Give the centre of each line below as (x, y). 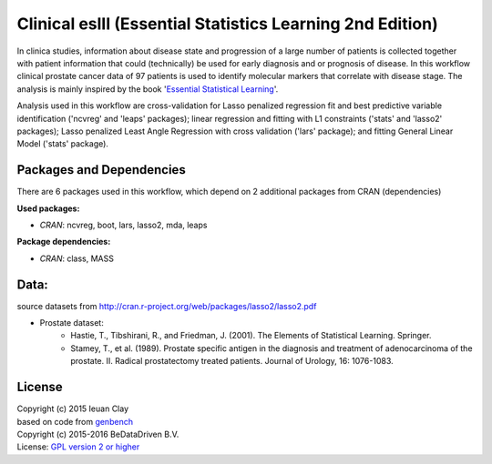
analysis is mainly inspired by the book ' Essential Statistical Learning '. (148, 89)
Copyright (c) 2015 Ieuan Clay (73, 409)
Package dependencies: (64, 242)
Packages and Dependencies (101, 170)
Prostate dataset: (72, 323)
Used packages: (48, 208)
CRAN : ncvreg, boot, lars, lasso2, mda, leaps (123, 225)
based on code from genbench (75, 421)
